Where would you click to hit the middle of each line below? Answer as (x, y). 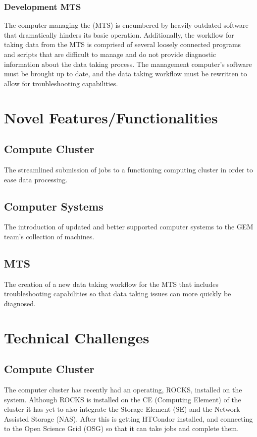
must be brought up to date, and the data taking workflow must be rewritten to (126, 74)
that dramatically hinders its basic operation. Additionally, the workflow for (119, 34)
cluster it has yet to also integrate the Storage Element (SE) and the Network (122, 409)
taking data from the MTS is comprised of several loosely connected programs (123, 44)
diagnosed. (20, 303)
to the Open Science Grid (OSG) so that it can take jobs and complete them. (122, 428)
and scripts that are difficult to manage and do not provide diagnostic (110, 54)
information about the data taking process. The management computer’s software (128, 64)
